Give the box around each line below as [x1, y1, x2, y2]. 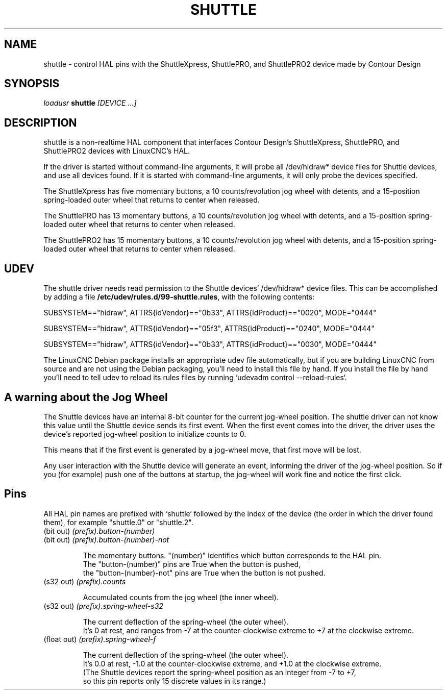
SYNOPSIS [4, 77, 60, 90]
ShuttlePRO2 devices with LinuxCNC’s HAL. [43, 146, 190, 156]
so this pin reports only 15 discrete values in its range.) [83, 676, 266, 685]
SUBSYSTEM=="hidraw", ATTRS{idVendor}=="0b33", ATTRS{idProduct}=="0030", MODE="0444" [43, 340, 377, 349]
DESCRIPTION [4, 116, 77, 129]
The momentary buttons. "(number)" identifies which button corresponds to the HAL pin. [83, 551, 382, 560]
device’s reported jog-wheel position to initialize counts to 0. [43, 429, 246, 438]
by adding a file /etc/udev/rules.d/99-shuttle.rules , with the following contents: [43, 292, 315, 302]
